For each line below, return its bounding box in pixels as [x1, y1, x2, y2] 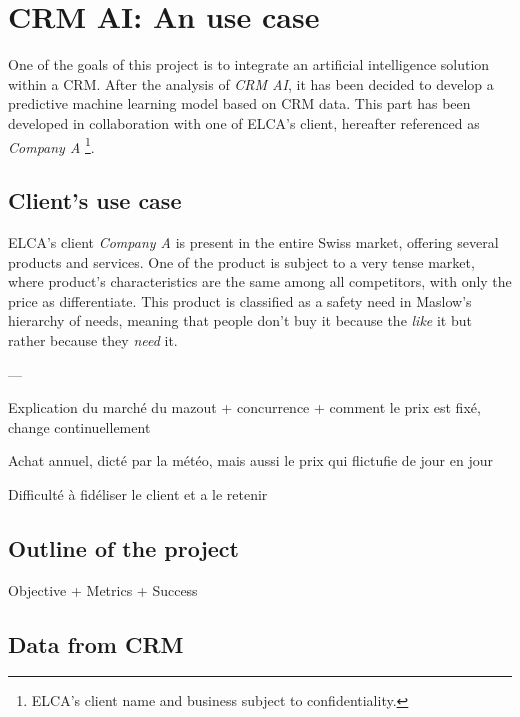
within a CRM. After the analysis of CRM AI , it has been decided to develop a [8, 73, 494, 94]
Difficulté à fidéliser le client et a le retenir [8, 483, 268, 504]
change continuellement [8, 416, 151, 437]
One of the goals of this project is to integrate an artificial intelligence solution [8, 54, 490, 75]
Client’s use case [8, 185, 182, 216]
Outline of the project [8, 532, 239, 563]
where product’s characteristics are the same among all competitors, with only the [8, 271, 512, 292]
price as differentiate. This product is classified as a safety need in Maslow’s [8, 290, 472, 311]
